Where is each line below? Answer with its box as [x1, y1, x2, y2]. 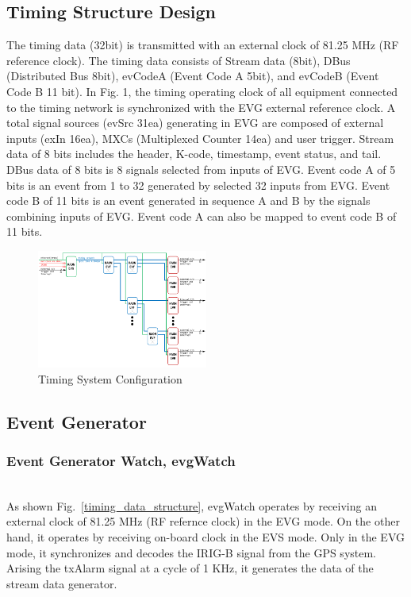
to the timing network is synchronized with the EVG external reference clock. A [6, 98, 396, 115]
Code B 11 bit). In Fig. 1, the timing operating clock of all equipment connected [6, 83, 398, 99]
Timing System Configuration [38, 370, 182, 387]
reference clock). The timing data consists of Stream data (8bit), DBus [6, 52, 351, 68]
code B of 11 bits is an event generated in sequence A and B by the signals [6, 192, 371, 209]
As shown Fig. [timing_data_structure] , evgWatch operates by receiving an [6, 497, 377, 514]
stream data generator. [6, 575, 117, 591]
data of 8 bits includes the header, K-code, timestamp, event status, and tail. [6, 145, 382, 162]
